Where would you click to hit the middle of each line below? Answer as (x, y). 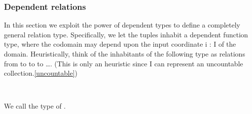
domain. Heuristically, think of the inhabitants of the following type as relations (125, 54)
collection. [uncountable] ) (41, 73)
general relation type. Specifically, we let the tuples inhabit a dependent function (126, 34)
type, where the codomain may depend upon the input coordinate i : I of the (120, 44)
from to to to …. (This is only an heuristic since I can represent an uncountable (124, 63)
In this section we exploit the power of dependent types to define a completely (122, 25)
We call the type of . (35, 106)
